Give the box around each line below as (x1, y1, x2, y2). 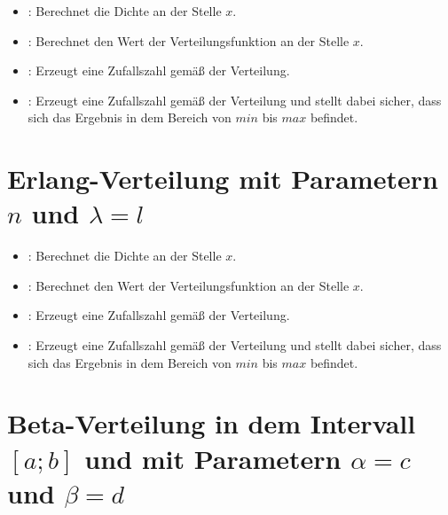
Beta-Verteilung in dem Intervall (7, 405, 416, 441)
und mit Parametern (84, 440, 342, 476)
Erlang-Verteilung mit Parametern (7, 160, 438, 197)
